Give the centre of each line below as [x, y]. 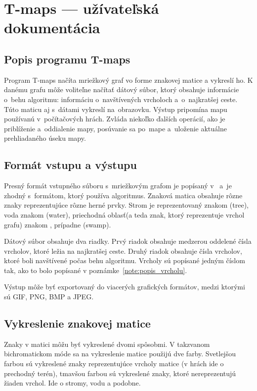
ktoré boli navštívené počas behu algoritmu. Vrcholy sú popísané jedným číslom [125, 260]
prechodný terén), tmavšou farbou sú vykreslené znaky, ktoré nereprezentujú [120, 373]
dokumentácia [52, 28]
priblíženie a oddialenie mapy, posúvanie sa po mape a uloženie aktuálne [115, 128]
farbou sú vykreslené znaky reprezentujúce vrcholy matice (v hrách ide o [114, 363]
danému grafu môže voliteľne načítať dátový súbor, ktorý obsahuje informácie [122, 89]
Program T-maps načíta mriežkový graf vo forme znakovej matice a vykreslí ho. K [128, 80]
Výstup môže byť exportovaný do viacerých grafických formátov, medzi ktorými [125, 287]
